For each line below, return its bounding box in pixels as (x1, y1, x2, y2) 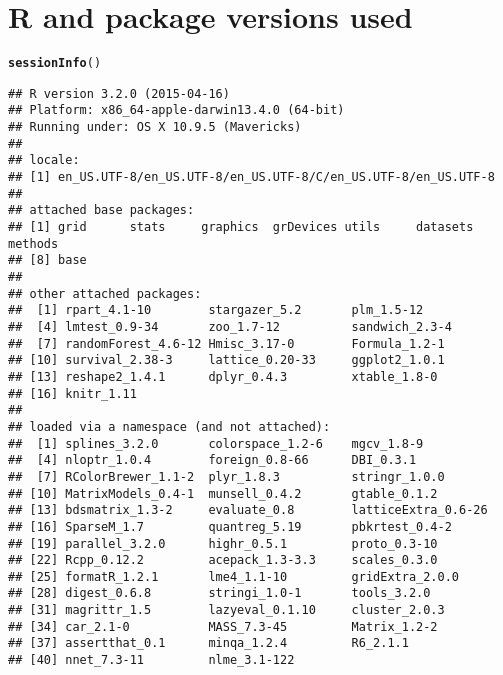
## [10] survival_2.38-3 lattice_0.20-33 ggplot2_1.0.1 (8, 353, 445, 368)
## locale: (8, 153, 80, 168)
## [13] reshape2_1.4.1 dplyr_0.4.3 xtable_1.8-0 (8, 369, 438, 384)
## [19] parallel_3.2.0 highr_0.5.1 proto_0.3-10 (8, 536, 438, 551)
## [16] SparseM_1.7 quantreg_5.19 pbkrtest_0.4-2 (8, 519, 452, 534)
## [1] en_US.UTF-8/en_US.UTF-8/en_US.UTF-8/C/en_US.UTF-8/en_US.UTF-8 (8, 170, 495, 185)
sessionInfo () (8, 56, 102, 71)
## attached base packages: (8, 203, 195, 218)
